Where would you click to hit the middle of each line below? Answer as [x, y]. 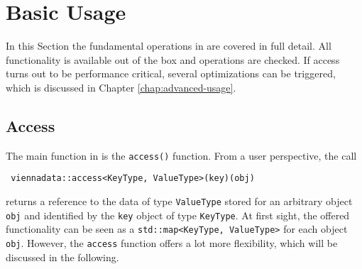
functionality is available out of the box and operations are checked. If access [173, 59]
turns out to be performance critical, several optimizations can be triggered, [171, 73]
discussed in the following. [62, 257]
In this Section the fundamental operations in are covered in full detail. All [169, 46]
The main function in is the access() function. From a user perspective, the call [181, 155]
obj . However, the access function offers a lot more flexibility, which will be [172, 242]
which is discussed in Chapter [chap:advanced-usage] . [121, 87]
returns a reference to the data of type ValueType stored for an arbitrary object [179, 201]
